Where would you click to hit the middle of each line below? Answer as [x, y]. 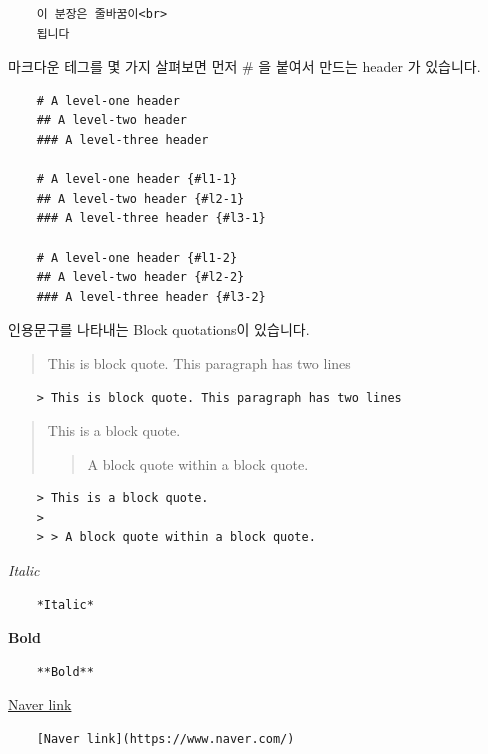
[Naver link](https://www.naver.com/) [165, 739]
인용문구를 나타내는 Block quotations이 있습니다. [159, 329]
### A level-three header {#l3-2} [151, 296]
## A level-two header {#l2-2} [140, 277]
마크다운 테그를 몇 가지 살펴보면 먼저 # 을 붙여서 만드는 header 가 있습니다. [244, 66]
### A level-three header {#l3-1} [151, 218]
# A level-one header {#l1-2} [137, 257]
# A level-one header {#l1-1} [137, 179]
